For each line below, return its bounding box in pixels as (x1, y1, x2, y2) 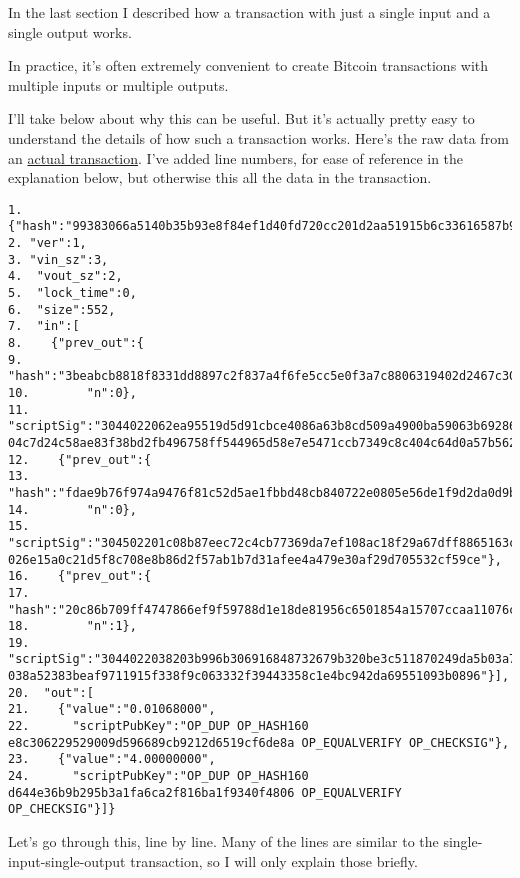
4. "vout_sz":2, (8, 269, 123, 284)
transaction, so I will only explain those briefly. (130, 850, 418, 871)
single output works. (8, 21, 132, 42)
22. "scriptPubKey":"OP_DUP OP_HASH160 (8, 719, 309, 734)
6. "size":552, (8, 302, 116, 317)
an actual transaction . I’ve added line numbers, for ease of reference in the (8, 147, 464, 168)
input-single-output (8, 850, 126, 871)
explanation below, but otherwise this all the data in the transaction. (8, 167, 432, 188)
